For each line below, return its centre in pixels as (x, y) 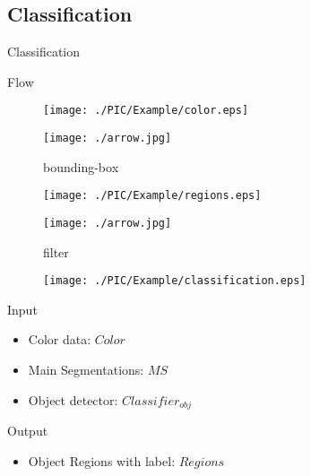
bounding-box (81, 166)
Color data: (60, 339)
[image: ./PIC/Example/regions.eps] (152, 196)
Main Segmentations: (86, 370)
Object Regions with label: (102, 460)
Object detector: (73, 399)
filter (56, 251)
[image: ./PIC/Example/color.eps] (146, 111)
